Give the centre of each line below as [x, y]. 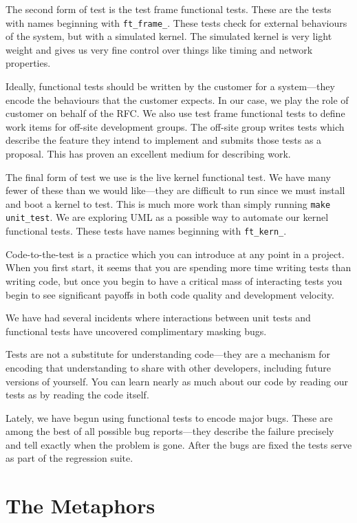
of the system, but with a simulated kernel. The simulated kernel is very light [169, 36]
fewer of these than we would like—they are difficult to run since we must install [175, 190]
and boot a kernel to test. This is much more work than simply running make [168, 203]
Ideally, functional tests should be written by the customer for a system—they [170, 86]
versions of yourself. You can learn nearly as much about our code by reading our [177, 381]
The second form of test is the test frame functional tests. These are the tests [169, 9]
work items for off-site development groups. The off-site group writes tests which [175, 126]
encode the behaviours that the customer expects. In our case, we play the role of [177, 99]
